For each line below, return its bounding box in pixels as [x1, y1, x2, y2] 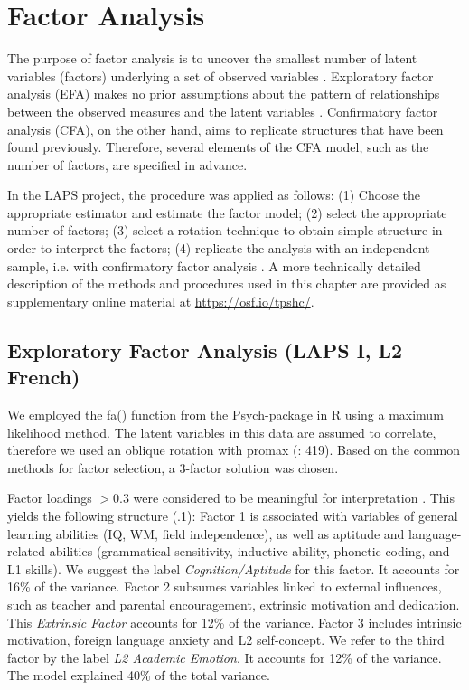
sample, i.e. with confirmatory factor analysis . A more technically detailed [7, 256, 421, 275]
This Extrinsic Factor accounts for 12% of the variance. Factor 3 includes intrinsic [7, 612, 462, 631]
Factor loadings [7, 488, 92, 507]
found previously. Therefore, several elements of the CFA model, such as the [7, 137, 429, 156]
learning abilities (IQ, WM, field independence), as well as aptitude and [7, 524, 405, 543]
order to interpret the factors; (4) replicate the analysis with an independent [7, 239, 430, 258]
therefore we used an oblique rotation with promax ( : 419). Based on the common [7, 440, 460, 459]
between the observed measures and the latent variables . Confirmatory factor [7, 101, 438, 120]
